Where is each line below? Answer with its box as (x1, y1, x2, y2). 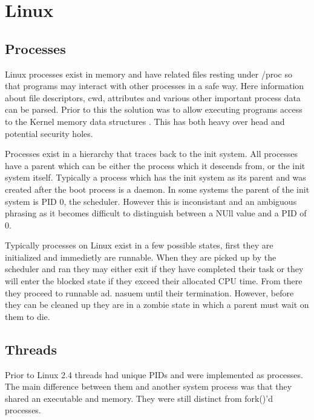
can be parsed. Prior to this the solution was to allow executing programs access (5, 103, 303, 116)
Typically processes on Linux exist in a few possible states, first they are (5, 239, 273, 252)
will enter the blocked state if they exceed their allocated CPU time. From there (5, 275, 303, 287)
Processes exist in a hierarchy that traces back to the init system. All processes (5, 147, 298, 160)
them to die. (5, 310, 50, 322)
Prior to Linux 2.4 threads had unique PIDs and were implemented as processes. (5, 368, 303, 381)
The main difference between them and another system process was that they (5, 380, 292, 393)
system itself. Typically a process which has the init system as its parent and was (5, 171, 306, 184)
